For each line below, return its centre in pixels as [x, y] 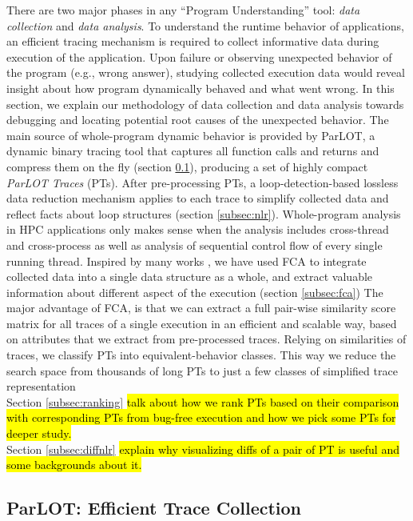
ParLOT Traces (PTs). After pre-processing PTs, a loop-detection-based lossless [203, 182]
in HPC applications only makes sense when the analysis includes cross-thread [198, 229]
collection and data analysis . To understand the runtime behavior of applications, [205, 25]
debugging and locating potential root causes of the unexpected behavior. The [198, 120]
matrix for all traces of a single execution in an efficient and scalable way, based [202, 323]
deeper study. [39, 433]
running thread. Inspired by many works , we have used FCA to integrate [187, 260]
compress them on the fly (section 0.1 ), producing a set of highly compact [187, 166]
